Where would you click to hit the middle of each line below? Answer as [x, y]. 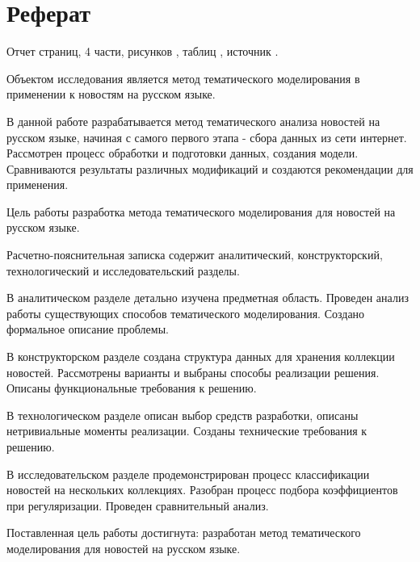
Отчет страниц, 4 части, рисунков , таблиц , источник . [143, 51]
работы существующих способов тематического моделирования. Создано [186, 313]
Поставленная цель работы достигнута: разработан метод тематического [184, 533]
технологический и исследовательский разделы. [123, 270]
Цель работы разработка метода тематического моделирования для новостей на [201, 211]
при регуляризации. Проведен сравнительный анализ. [138, 505]
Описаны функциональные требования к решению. [132, 388]
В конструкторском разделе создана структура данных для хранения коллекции [201, 356]
